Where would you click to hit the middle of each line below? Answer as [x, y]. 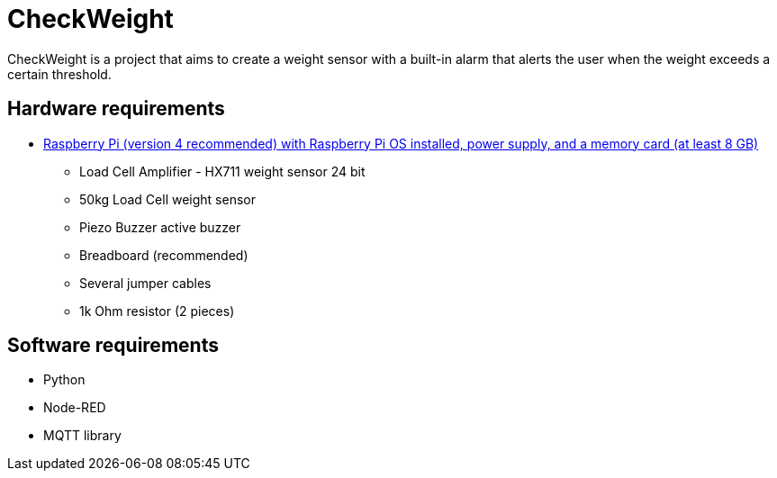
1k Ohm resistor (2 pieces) [157, 311]
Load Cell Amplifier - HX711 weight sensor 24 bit [222, 171]
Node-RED [75, 408]
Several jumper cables [145, 283]
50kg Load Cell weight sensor [167, 199]
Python [64, 380]
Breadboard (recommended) [164, 255]
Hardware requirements [116, 109]
